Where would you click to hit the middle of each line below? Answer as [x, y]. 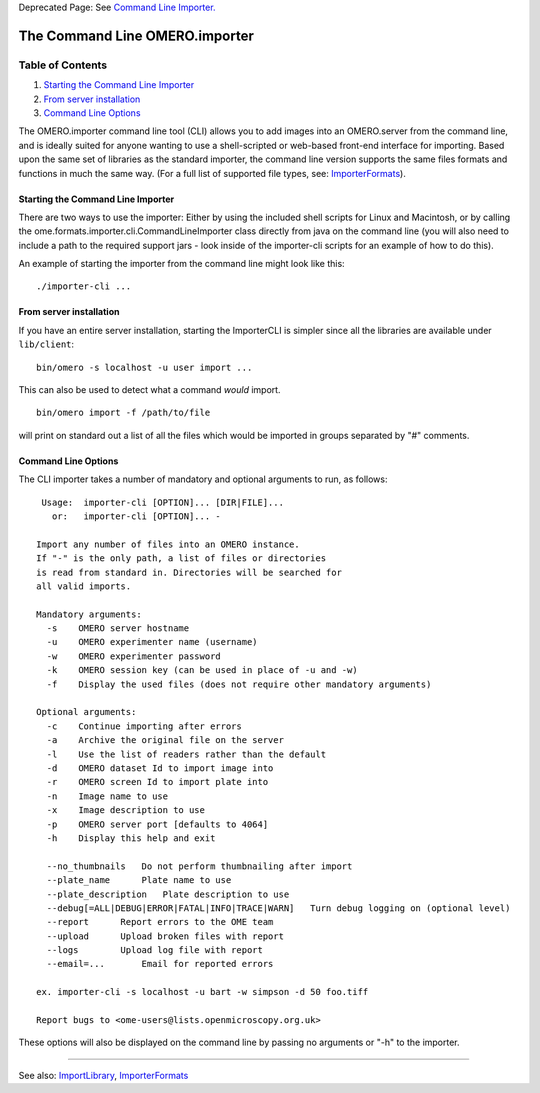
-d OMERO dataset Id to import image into [160, 768]
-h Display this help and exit [131, 838]
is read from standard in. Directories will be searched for [189, 572]
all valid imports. [84, 586]
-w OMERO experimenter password [134, 656]
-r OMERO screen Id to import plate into [157, 782]
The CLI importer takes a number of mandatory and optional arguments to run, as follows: [203, 479]
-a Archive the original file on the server [165, 740]
